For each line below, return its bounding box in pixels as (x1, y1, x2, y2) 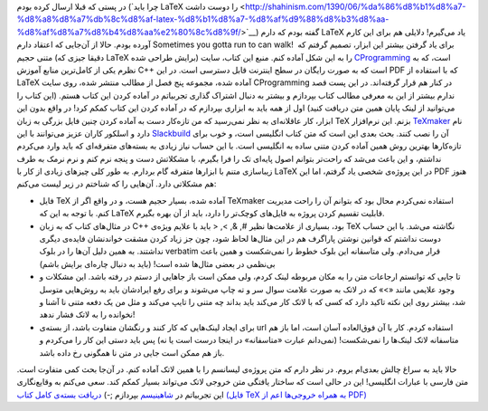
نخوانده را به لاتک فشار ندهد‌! (39, 309, 136, 320)
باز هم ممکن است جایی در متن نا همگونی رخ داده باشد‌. (39, 347, 225, 358)
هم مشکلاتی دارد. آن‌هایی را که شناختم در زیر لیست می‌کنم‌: (16, 178, 217, 189)
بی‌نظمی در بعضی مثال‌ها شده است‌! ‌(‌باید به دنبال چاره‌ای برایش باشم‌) (39, 258, 276, 269)
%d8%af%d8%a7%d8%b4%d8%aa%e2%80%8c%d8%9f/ (16, 26, 241, 37)
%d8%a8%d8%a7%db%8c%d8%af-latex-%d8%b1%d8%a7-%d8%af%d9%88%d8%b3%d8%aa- (16, 14, 389, 24)
